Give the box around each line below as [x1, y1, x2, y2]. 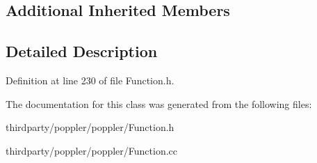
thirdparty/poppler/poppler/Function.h [6, 120, 174, 134]
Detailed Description [6, 40, 158, 62]
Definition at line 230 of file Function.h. [6, 72, 174, 87]
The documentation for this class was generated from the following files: [6, 96, 312, 111]
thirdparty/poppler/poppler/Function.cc [6, 143, 178, 157]
